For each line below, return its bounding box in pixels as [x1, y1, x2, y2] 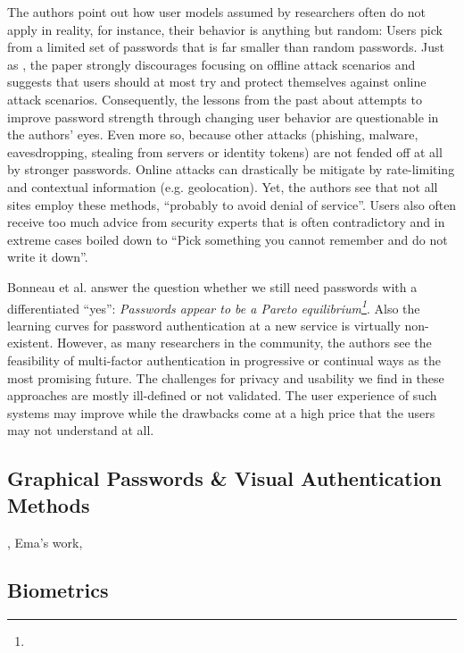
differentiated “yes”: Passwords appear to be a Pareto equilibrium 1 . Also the [7, 296, 420, 317]
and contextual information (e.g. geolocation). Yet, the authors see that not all [7, 177, 438, 196]
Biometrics [7, 576, 109, 604]
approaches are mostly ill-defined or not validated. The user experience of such [7, 386, 437, 405]
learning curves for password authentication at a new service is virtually [7, 315, 401, 334]
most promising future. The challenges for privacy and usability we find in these [7, 368, 444, 387]
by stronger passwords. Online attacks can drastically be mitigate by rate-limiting [7, 160, 455, 179]
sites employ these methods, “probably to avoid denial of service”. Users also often [7, 195, 457, 213]
